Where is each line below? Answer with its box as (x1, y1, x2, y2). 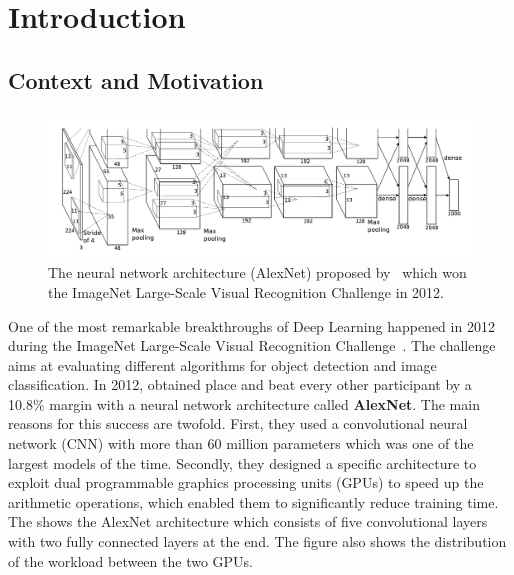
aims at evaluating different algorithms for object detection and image (8, 354, 437, 375)
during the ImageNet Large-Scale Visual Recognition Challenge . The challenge (8, 335, 496, 356)
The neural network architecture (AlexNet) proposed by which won (48, 262, 467, 283)
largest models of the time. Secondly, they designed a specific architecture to (8, 452, 477, 473)
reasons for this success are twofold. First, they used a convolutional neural (8, 413, 468, 434)
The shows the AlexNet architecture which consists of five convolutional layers (8, 511, 488, 532)
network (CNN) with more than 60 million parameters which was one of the (8, 433, 474, 454)
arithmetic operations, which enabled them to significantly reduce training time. (8, 491, 499, 512)
